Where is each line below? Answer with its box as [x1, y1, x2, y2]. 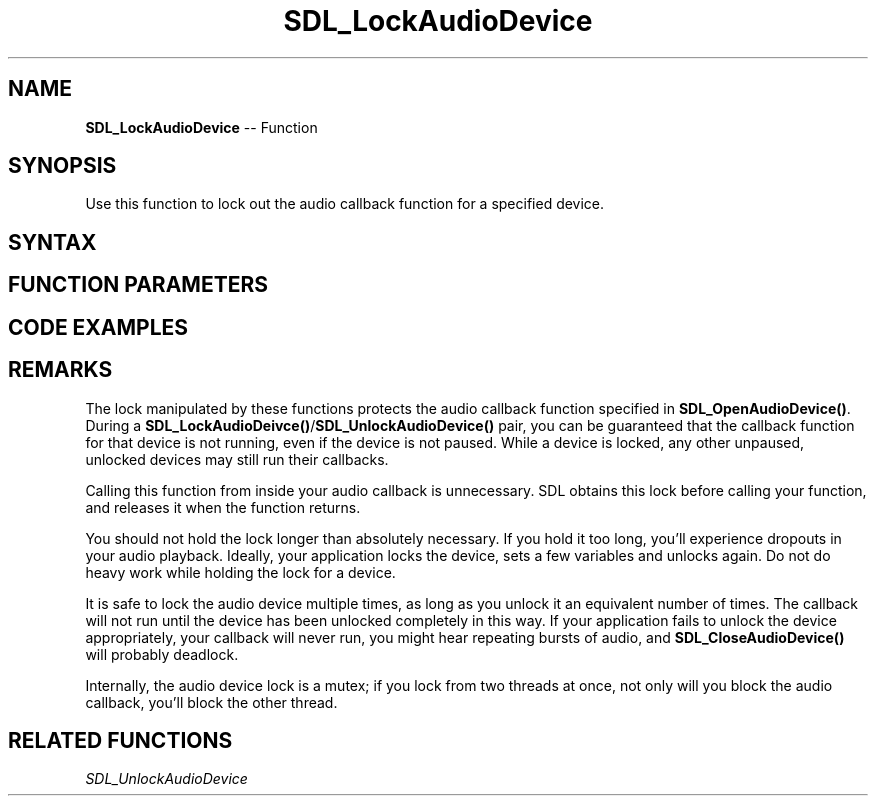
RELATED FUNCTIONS [8, 727, 233, 753]
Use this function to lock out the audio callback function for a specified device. [85, 195, 605, 213]
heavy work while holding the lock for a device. [85, 563, 396, 581]
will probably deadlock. [85, 645, 239, 663]
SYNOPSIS [8, 153, 117, 179]
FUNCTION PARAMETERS [8, 272, 268, 298]
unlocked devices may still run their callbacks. [85, 450, 389, 468]
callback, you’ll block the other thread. [85, 693, 338, 711]
